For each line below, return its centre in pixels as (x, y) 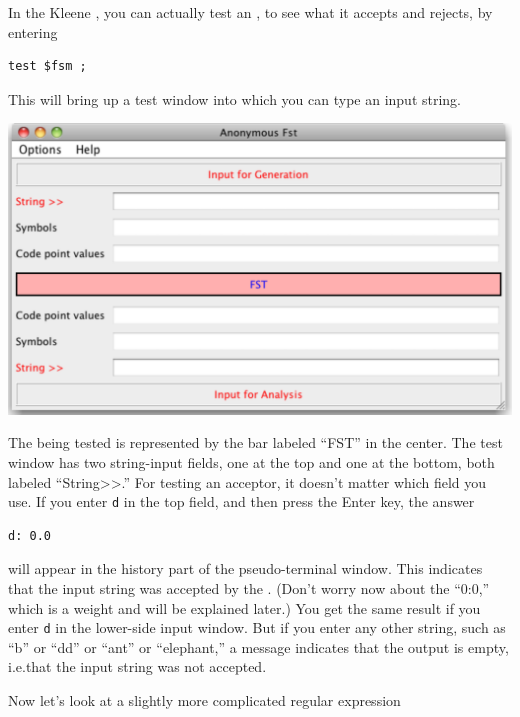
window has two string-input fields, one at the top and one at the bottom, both (251, 461)
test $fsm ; (47, 66)
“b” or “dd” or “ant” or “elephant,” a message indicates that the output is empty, (258, 646)
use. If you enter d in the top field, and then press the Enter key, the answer (241, 501)
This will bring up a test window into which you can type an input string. (235, 98)
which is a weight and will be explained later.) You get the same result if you (244, 607)
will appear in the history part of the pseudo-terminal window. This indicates (245, 568)
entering (33, 31)
